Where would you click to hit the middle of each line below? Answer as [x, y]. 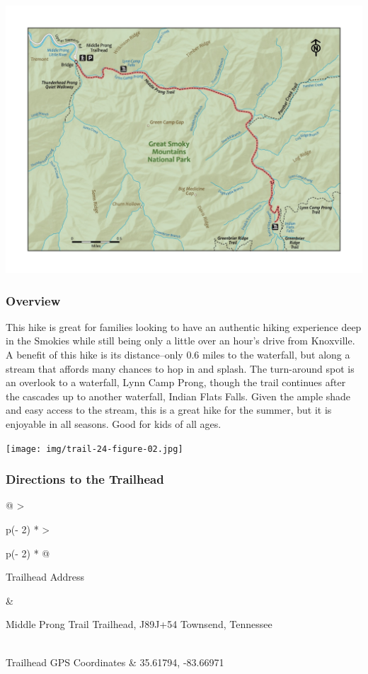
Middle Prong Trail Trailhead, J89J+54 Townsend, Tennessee [139, 624]
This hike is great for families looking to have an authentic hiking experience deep [184, 326]
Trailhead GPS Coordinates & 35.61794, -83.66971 [115, 662]
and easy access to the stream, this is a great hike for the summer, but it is [169, 410]
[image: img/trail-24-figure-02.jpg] [94, 449]
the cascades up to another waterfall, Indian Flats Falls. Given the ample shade [178, 396]
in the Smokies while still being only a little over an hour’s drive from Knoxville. [180, 341]
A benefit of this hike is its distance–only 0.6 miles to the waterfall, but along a [178, 354]
